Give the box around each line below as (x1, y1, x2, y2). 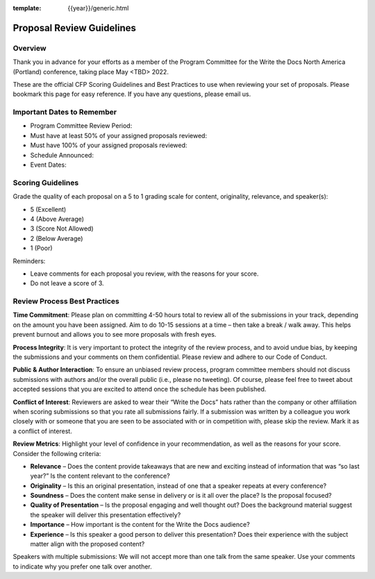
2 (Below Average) (30, 234, 83, 242)
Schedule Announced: (30, 151, 94, 159)
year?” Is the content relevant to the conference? (30, 472, 170, 480)
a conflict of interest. (12, 427, 72, 435)
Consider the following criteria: (12, 449, 101, 458)
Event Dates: (30, 160, 67, 169)
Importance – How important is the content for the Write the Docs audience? (30, 521, 250, 529)
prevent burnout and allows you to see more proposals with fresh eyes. (12, 330, 217, 339)
